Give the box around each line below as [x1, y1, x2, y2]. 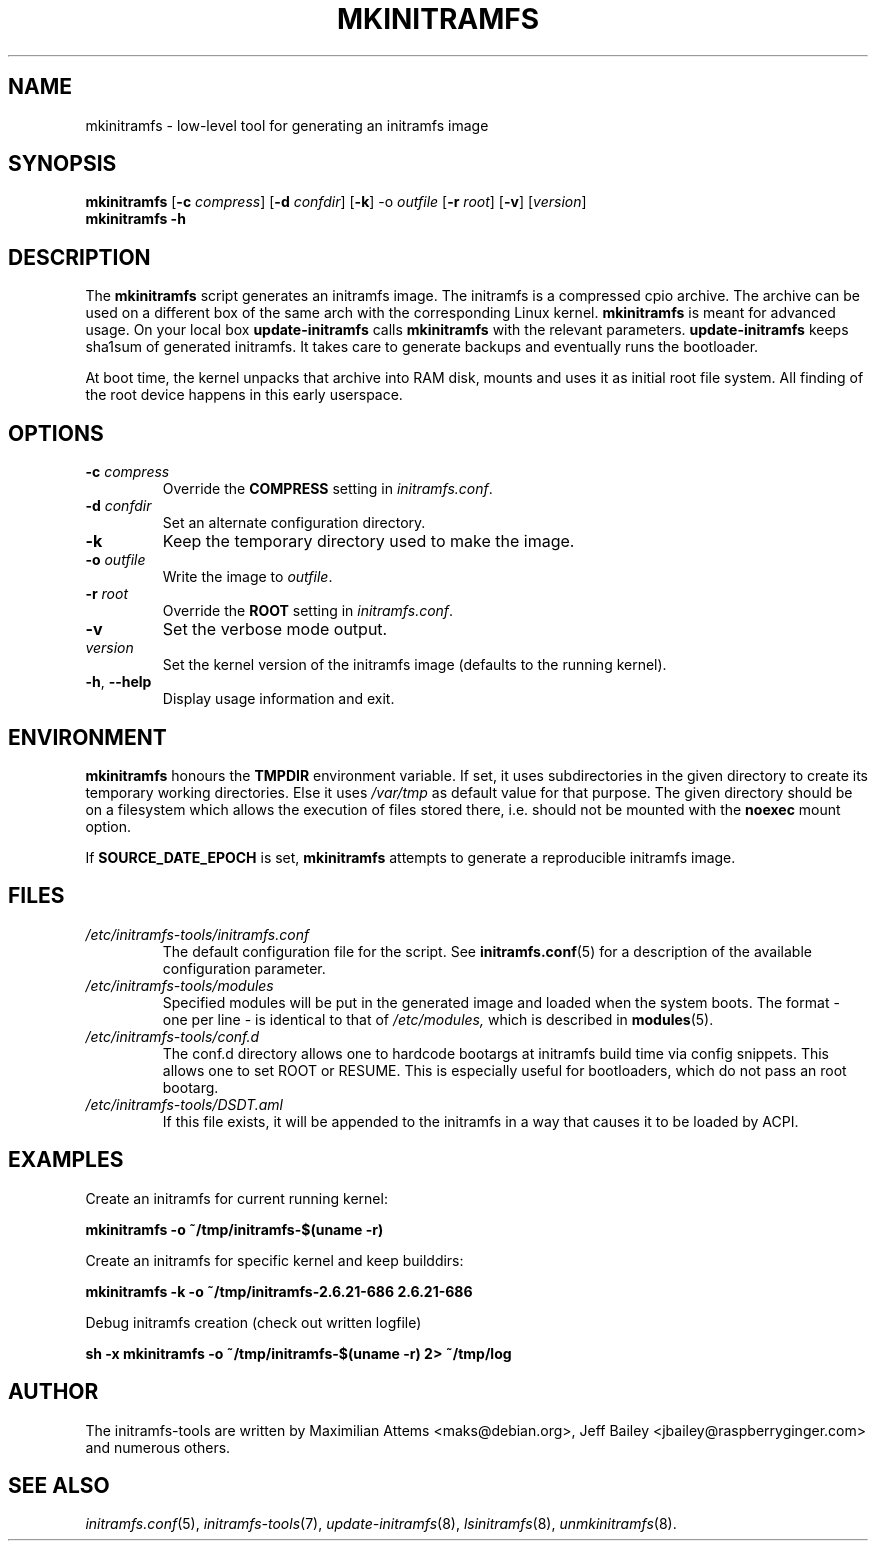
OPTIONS [8, 420, 104, 446]
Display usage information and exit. [162, 690, 395, 708]
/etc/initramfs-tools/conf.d [85, 1027, 260, 1045]
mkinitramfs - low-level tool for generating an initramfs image [85, 116, 489, 134]
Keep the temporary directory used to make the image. [162, 531, 575, 552]
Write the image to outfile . [162, 568, 333, 586]
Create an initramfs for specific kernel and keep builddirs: [85, 1251, 464, 1269]
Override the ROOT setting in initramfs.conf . [162, 602, 454, 620]
